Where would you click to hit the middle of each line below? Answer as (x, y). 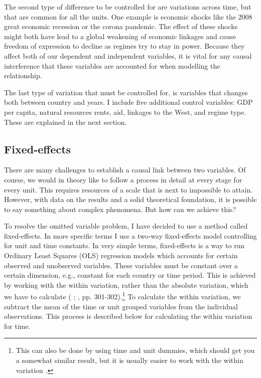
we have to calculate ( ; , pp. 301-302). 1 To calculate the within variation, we (122, 296)
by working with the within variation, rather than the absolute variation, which (126, 285)
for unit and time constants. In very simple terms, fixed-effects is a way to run (124, 245)
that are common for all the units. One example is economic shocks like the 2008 (128, 16)
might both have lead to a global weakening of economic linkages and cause (120, 36)
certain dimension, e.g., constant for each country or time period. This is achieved (130, 275)
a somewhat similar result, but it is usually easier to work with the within (129, 360)
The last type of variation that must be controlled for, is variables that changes (126, 92)
